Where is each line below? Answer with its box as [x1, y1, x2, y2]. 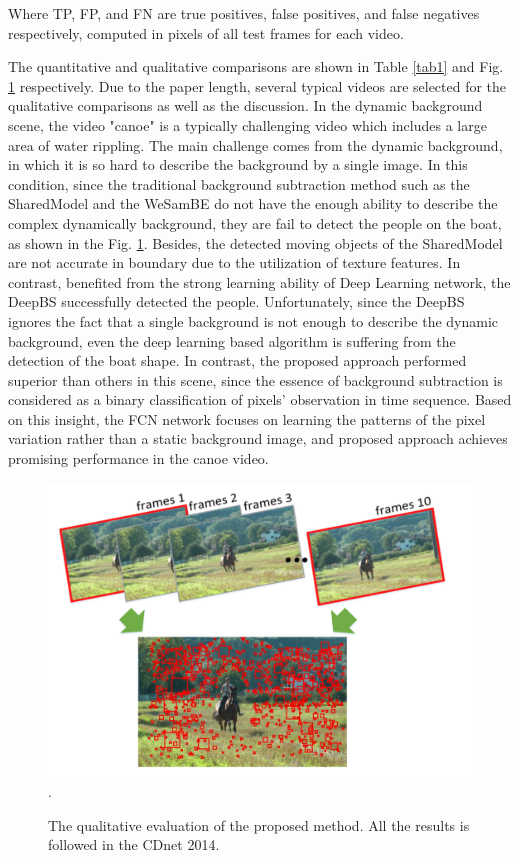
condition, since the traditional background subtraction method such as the [8, 173, 470, 194]
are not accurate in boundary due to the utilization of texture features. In [8, 252, 461, 273]
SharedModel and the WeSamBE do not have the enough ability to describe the [8, 193, 498, 214]
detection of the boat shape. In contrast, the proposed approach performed [8, 350, 467, 371]
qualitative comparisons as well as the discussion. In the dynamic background [8, 95, 483, 116]
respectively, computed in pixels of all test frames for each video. [8, 22, 404, 43]
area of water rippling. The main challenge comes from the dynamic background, [8, 134, 503, 155]
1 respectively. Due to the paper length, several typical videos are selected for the [8, 75, 507, 96]
